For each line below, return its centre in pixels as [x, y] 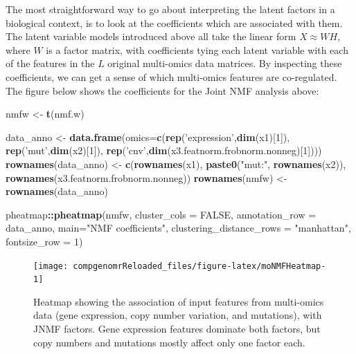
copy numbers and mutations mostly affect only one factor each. [169, 342]
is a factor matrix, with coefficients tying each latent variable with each [197, 49]
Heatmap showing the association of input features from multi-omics [179, 301]
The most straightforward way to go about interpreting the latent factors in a [170, 9]
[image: [51, 266]
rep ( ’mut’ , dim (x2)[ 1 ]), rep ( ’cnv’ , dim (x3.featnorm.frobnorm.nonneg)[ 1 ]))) [164, 150]
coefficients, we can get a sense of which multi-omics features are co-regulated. [171, 76]
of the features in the [50, 63]
